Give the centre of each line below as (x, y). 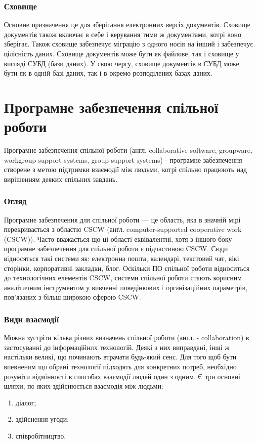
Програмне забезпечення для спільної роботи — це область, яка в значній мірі (122, 219)
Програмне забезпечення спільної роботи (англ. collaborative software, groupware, (128, 150)
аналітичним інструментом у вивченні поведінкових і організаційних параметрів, (126, 287)
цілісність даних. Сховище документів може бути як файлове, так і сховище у (122, 53)
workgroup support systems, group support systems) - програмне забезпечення (123, 159)
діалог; (26, 402)
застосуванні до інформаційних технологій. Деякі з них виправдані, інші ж (117, 347)
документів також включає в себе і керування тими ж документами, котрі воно (123, 34)
